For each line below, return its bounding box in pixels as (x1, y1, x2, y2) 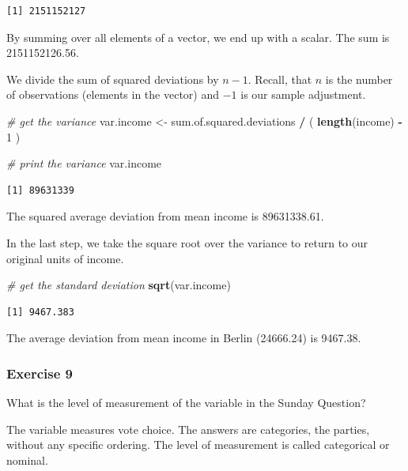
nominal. (6, 451, 48, 468)
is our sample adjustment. (240, 86, 366, 103)
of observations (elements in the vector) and (6, 86, 220, 103)
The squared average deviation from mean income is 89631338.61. (6, 208, 324, 224)
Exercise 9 (6, 363, 73, 382)
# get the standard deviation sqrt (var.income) (6, 277, 231, 293)
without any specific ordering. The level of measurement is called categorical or (6, 436, 390, 453)
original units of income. (6, 250, 124, 266)
